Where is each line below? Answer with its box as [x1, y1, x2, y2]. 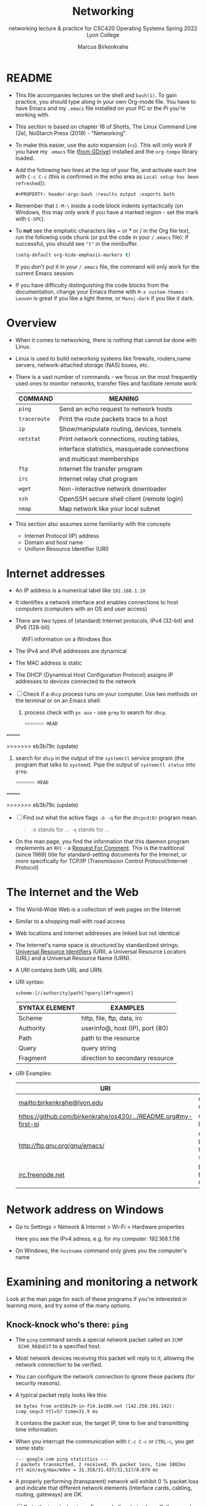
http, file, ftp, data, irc [81, 1014, 143, 1023]
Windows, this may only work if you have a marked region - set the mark [15, 208, 199, 216]
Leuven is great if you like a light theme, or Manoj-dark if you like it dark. [15, 294, 194, 302]
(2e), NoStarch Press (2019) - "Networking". [15, 129, 127, 136]
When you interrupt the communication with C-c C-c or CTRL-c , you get [15, 1437, 194, 1445]
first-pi [18, 1120, 40, 1128]
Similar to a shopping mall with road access [15, 918, 126, 925]
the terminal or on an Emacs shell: [15, 697, 101, 704]
